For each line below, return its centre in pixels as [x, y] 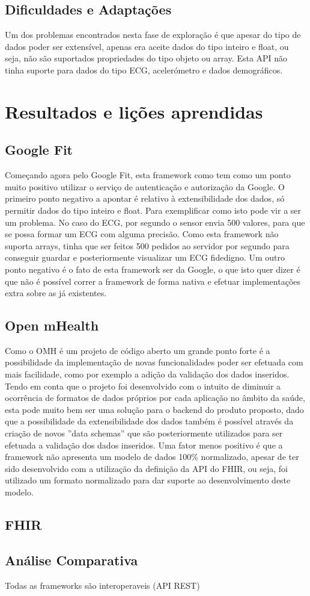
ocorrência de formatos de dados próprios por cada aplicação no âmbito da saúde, [155, 398]
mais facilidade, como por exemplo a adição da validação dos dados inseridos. [147, 374]
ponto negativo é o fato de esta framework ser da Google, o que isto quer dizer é [153, 269]
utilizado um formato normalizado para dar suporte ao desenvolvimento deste [148, 480]
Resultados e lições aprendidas [134, 111]
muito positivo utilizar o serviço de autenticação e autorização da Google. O [145, 186]
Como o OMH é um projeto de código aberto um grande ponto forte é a [138, 350]
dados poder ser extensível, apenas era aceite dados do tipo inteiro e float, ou [147, 46]
